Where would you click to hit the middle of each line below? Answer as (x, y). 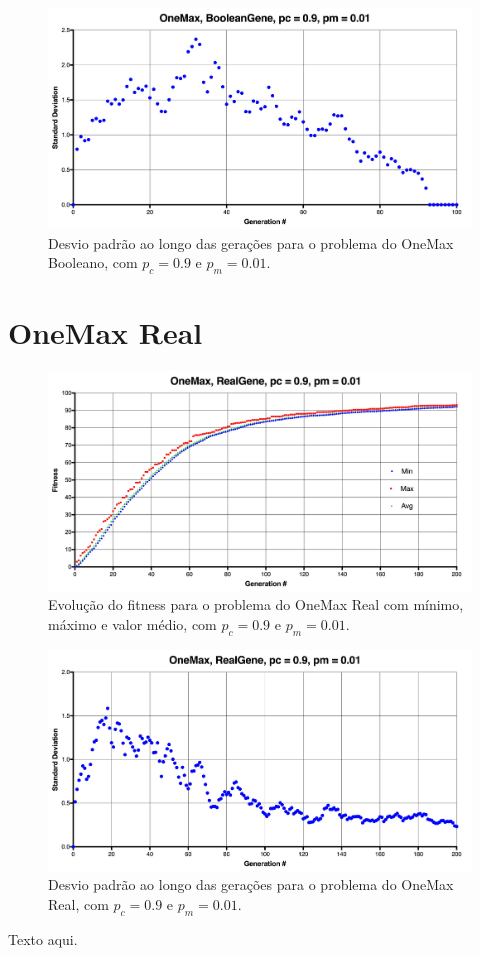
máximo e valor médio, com (132, 624)
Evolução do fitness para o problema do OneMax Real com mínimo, (256, 604)
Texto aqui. (43, 938)
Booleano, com (93, 262)
